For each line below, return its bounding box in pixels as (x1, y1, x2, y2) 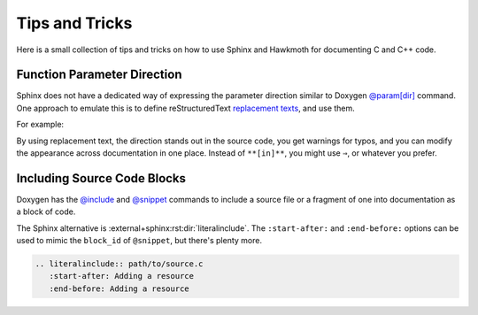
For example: (16, 119, 65, 130)
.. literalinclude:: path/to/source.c (35, 259, 204, 269)
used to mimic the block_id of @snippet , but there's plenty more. (16, 235, 263, 246)
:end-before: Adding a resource (49, 283, 189, 294)
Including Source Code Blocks (16, 171, 186, 186)
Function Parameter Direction (16, 67, 182, 82)
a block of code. (16, 206, 76, 217)
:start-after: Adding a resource (49, 271, 195, 281)
